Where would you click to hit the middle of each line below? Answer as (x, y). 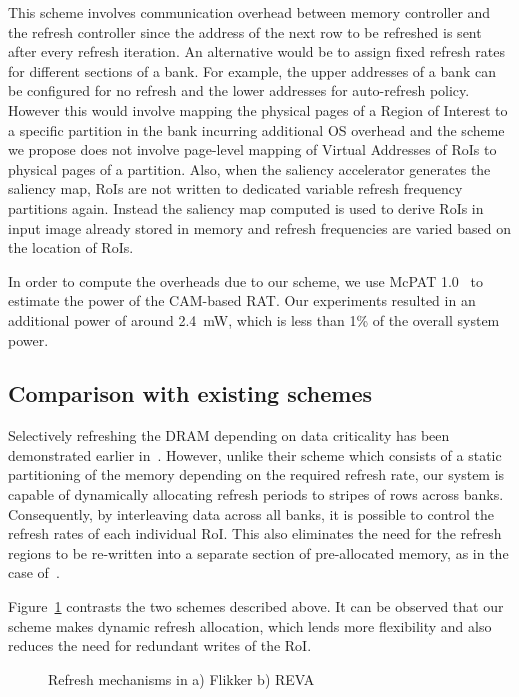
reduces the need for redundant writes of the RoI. (160, 645)
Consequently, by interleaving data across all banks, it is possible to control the (251, 513)
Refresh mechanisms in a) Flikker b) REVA (181, 678)
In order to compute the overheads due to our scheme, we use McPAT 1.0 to (245, 280)
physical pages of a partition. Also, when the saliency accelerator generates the (249, 168)
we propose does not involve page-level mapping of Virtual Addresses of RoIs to (252, 149)
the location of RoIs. (71, 247)
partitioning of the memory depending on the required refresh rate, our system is (256, 474)
